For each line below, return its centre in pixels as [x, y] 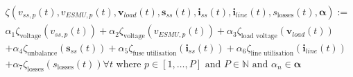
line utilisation [272, 53]
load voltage [259, 36]
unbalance [42, 53]
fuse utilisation [155, 53]
